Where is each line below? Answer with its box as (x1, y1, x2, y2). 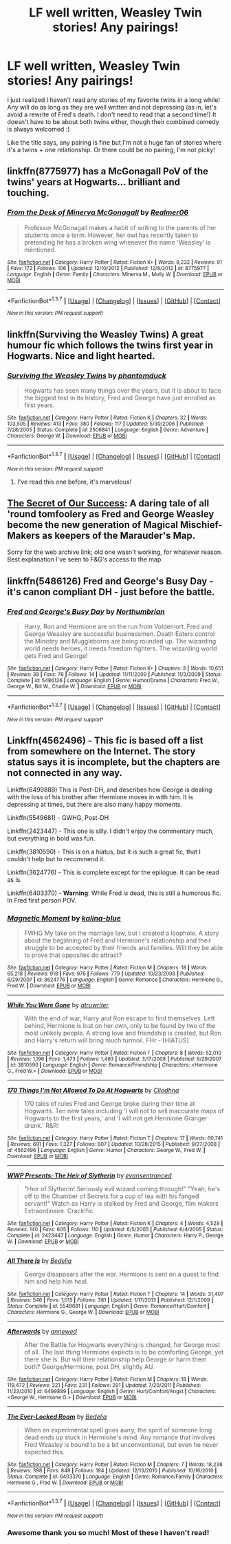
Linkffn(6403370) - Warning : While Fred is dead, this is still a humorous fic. (7, 889, 221, 897)
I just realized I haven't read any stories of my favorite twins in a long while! (7, 95, 221, 104)
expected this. (23, 1448, 65, 1456)
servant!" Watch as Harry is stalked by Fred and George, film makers (23, 1199, 219, 1207)
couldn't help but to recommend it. (7, 854, 105, 863)
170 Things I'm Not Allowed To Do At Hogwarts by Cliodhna (7, 1086, 179, 1094)
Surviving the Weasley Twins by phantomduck (7, 371, 166, 380)
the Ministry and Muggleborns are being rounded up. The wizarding (23, 637, 217, 646)
